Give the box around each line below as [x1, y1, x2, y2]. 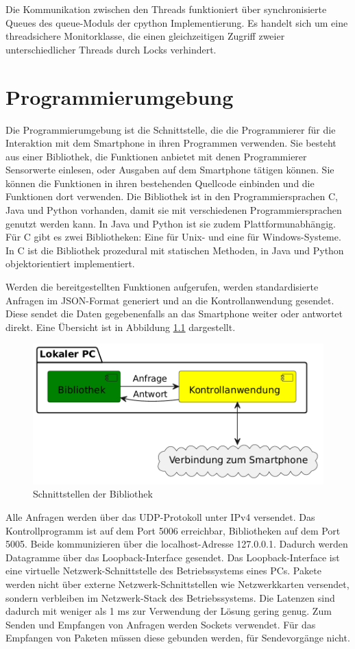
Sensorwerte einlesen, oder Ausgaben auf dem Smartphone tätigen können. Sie [5, 162, 334, 177]
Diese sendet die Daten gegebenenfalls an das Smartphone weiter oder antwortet [5, 306, 343, 321]
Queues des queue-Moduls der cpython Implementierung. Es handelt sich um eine [5, 15, 348, 29]
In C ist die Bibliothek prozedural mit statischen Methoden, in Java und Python [5, 243, 344, 257]
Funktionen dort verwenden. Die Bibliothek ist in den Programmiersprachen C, [5, 189, 338, 204]
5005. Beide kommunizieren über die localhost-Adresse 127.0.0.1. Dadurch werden [5, 537, 348, 551]
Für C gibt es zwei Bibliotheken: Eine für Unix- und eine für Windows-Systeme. [5, 230, 341, 244]
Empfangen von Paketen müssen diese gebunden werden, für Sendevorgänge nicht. [5, 630, 350, 645]
